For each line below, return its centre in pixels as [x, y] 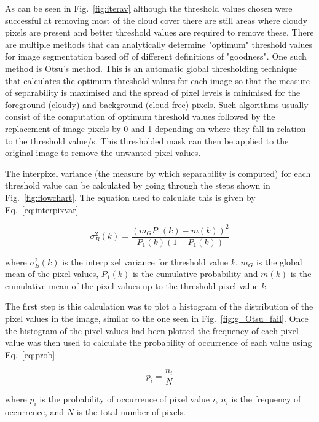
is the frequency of [266, 399]
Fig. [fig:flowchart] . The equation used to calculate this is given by [130, 197]
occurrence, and [35, 412]
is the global [279, 261]
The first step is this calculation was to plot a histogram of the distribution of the [159, 306]
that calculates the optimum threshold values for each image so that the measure [157, 80]
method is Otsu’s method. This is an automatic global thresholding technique [151, 68]
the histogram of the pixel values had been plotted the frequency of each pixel [152, 330]
